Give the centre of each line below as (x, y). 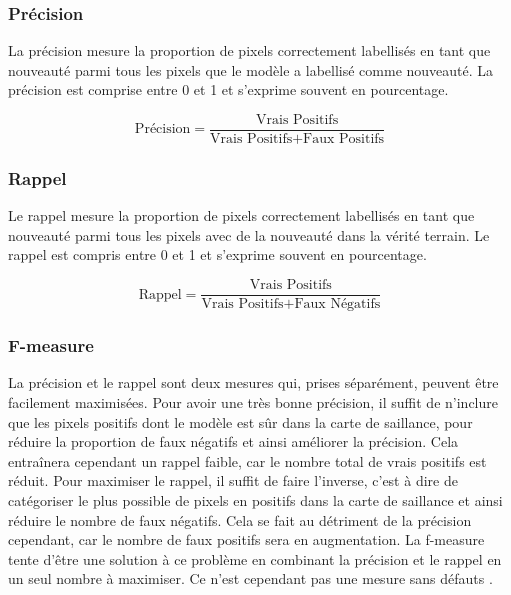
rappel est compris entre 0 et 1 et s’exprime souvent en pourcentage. (217, 254)
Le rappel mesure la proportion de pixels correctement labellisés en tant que (241, 215)
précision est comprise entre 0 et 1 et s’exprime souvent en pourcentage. (228, 89)
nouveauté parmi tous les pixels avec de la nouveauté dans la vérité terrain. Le (249, 234)
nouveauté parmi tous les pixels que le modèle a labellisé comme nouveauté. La (251, 69)
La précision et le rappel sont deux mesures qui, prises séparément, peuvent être (253, 382)
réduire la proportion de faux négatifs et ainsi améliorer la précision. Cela (233, 441)
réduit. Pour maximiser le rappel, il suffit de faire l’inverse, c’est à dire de (233, 480)
